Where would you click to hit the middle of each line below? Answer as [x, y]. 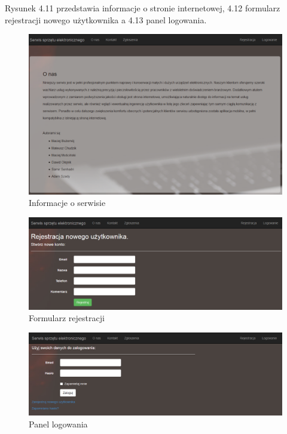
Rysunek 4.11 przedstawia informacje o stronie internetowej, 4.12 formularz [143, 8]
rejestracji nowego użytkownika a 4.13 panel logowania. [106, 19]
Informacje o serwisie [67, 203]
